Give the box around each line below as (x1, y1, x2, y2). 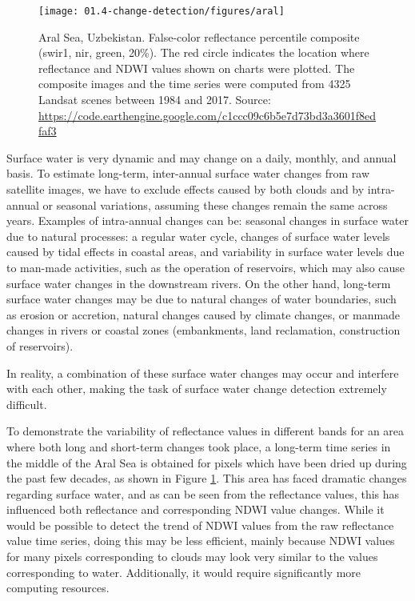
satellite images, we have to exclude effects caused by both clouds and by (6, 181, 365, 197)
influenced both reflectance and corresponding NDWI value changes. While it (6, 501, 385, 518)
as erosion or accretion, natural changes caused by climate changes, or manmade (6, 306, 401, 323)
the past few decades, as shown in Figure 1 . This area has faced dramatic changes (6, 470, 407, 487)
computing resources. (6, 579, 110, 596)
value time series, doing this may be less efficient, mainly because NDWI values (6, 532, 395, 549)
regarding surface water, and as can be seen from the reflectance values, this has (6, 485, 400, 502)
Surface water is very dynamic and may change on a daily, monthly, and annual (6, 149, 397, 166)
